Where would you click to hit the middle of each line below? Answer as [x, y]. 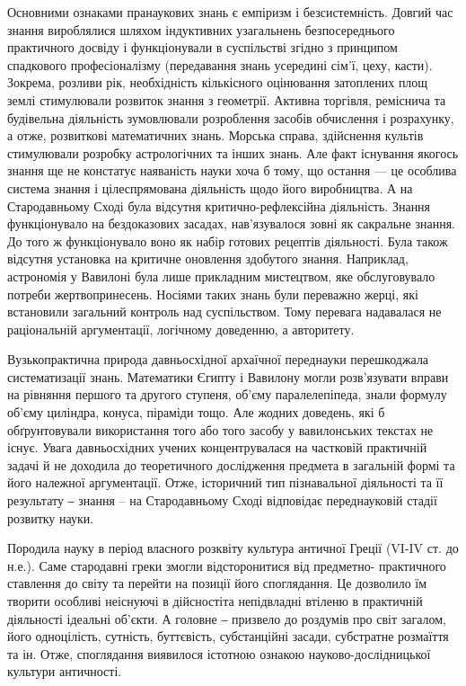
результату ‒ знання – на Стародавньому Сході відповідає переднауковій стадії [222, 500]
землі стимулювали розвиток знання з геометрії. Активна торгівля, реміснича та [227, 99]
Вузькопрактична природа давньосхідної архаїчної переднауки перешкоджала [218, 359]
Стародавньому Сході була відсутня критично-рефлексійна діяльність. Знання [219, 205]
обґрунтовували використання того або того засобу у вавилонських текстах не [220, 429]
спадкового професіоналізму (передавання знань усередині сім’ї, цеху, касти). [220, 64]
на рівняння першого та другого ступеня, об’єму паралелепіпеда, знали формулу [227, 394]
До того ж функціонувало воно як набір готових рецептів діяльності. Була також [228, 241]
